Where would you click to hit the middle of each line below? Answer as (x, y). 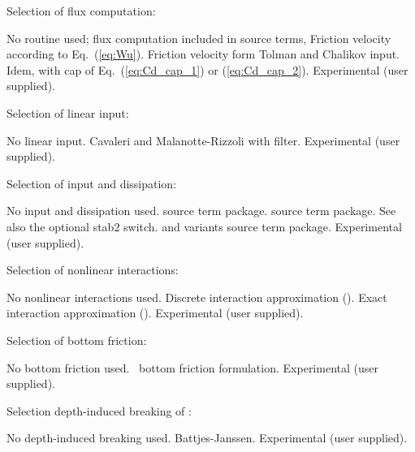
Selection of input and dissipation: (92, 183)
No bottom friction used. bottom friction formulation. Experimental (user (192, 367)
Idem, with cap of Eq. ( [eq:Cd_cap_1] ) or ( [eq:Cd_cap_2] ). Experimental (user (207, 69)
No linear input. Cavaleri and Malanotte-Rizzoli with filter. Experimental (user (203, 140)
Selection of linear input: (68, 112)
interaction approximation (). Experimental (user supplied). (155, 313)
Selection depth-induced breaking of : (99, 410)
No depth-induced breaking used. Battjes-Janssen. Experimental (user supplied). (207, 438)
